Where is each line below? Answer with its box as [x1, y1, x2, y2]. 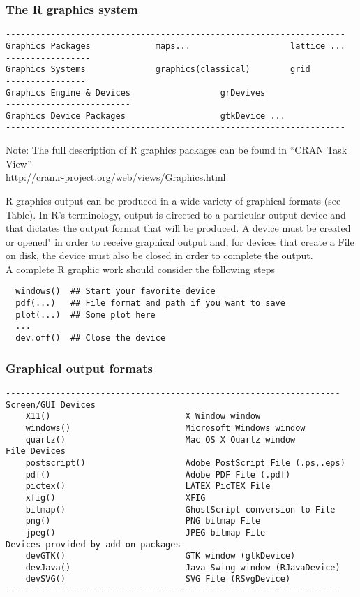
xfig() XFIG [25, 492, 206, 503]
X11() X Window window [25, 411, 261, 422]
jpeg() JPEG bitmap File [25, 527, 266, 538]
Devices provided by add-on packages [6, 539, 181, 550]
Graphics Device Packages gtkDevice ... [6, 110, 285, 121]
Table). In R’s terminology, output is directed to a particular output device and [6, 207, 346, 221]
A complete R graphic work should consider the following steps [6, 261, 275, 276]
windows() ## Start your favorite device [15, 286, 216, 297]
